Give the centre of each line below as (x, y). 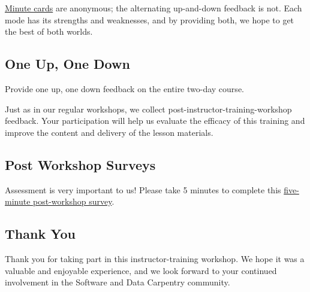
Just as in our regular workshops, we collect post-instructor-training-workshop (148, 109)
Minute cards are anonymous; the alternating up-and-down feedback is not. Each (154, 8)
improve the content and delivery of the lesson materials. (109, 132)
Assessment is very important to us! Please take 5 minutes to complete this (143, 189)
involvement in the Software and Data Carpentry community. (118, 282)
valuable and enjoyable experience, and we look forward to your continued (141, 270)
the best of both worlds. (49, 31)
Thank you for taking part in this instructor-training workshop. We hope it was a (155, 258)
